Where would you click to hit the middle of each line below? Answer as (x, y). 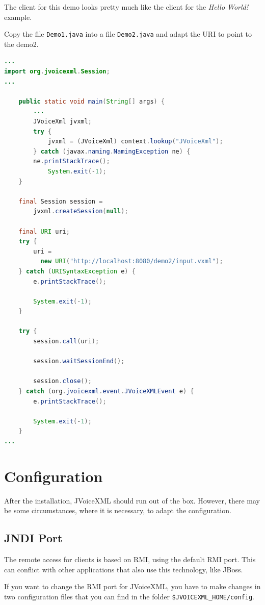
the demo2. (21, 44)
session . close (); (62, 381)
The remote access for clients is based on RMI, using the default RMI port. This (130, 559)
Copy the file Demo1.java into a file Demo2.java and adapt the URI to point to (128, 34)
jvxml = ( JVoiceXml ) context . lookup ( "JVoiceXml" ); (135, 142)
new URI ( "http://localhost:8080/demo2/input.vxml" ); (132, 261)
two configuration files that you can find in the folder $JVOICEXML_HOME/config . (129, 596)
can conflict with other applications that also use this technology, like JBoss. (124, 569)
